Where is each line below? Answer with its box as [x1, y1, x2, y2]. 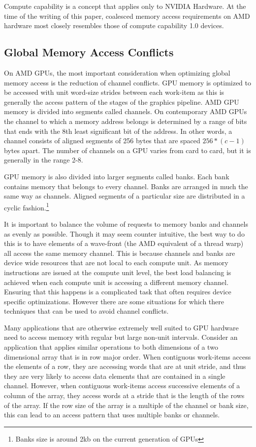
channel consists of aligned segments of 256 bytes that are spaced [4, 135, 200, 146]
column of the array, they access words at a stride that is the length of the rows [4, 390, 245, 401]
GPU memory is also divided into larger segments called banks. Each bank [4, 171, 229, 181]
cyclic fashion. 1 [4, 201, 49, 212]
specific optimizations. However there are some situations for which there [4, 296, 224, 306]
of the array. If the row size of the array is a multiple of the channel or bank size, [4, 400, 249, 410]
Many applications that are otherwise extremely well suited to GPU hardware [4, 322, 239, 332]
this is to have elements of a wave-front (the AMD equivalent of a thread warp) [4, 238, 244, 248]
